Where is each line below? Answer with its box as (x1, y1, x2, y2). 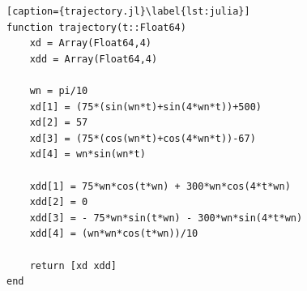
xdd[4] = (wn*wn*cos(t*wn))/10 (29, 228, 198, 240)
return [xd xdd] (29, 259, 117, 272)
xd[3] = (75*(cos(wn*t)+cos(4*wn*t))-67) (29, 132, 256, 144)
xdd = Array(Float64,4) (29, 53, 158, 65)
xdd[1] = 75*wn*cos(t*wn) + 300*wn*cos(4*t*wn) (29, 180, 291, 192)
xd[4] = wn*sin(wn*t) (29, 148, 146, 160)
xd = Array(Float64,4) (29, 37, 151, 49)
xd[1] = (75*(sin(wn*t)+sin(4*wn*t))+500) (29, 101, 262, 113)
